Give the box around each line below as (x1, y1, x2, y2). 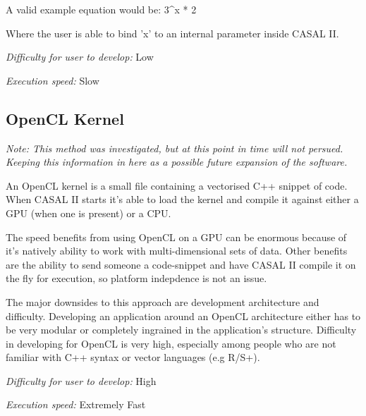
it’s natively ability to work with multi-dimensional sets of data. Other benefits (6, 243, 348, 258)
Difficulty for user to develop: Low (6, 49, 154, 64)
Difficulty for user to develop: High (6, 373, 157, 388)
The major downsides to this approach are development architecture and (6, 294, 319, 309)
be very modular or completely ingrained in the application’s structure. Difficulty (6, 322, 357, 337)
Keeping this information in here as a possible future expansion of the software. (6, 154, 348, 169)
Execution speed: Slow (6, 73, 99, 87)
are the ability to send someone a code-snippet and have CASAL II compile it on (6, 257, 356, 271)
